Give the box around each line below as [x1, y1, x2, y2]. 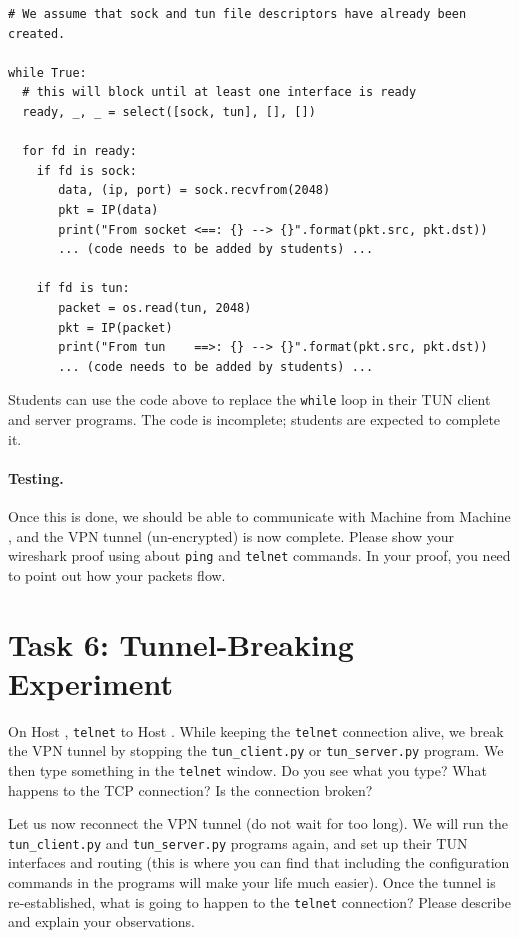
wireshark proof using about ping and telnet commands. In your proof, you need [8, 545, 511, 566]
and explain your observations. [8, 911, 195, 932]
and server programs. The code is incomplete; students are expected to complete [8, 408, 501, 429]
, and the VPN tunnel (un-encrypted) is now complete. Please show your [8, 525, 454, 546]
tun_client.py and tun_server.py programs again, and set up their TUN [8, 832, 468, 853]
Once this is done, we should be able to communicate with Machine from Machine [8, 505, 511, 526]
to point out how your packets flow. [8, 564, 226, 585]
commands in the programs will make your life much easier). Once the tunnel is [8, 872, 496, 893]
